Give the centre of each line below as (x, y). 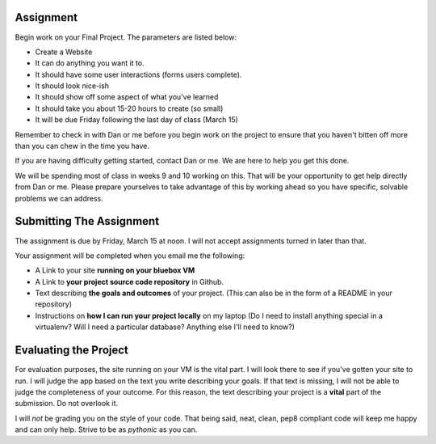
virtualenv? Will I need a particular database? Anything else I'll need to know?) (165, 327)
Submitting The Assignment (87, 221)
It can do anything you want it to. (90, 63)
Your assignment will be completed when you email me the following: (130, 256)
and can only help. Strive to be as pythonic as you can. (106, 429)
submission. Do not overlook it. (67, 404)
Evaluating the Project (72, 351)
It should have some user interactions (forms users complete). (138, 74)
